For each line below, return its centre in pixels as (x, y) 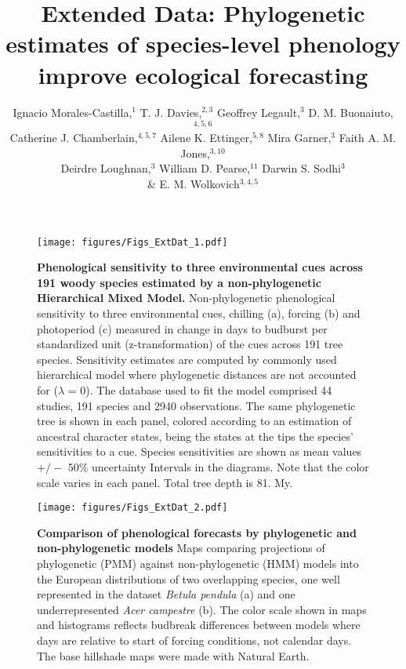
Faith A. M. (368, 138)
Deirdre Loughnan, (106, 168)
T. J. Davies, (171, 112)
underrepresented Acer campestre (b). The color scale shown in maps (202, 609)
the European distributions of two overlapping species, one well (188, 578)
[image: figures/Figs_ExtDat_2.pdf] (132, 508)
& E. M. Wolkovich (194, 183)
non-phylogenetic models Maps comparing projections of (181, 548)
